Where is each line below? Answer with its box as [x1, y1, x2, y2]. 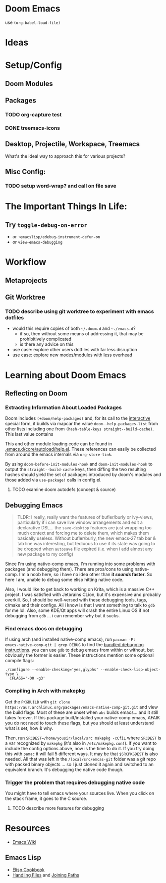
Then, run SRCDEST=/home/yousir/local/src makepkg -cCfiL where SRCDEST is [5, 735, 162, 741]
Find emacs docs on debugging [5, 625, 83, 632]
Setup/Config [5, 60, 62, 71]
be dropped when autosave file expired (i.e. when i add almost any [17, 546, 153, 552]
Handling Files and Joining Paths [12, 872, 79, 878]
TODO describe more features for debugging [12, 805, 104, 811]
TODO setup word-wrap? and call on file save [5, 183, 116, 190]
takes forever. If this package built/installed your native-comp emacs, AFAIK [5, 714, 160, 720]
